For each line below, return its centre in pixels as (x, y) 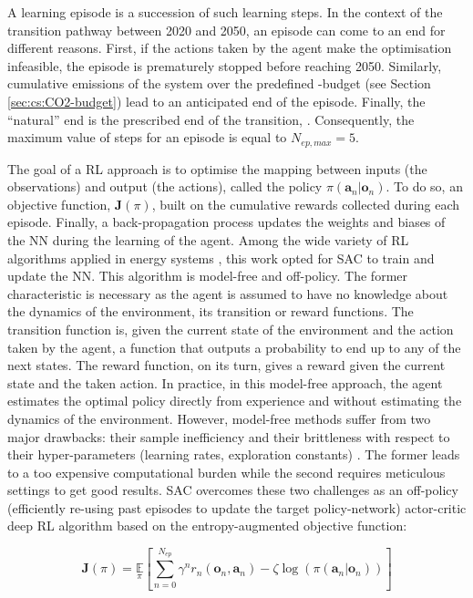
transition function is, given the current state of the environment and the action (231, 329)
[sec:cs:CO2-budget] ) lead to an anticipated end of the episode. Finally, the (216, 101)
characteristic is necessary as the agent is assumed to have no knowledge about (228, 293)
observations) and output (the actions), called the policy (165, 186)
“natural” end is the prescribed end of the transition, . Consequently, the (211, 119)
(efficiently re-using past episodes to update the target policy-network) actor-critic (237, 507)
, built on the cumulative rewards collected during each (305, 204)
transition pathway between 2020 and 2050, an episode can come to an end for (226, 30)
